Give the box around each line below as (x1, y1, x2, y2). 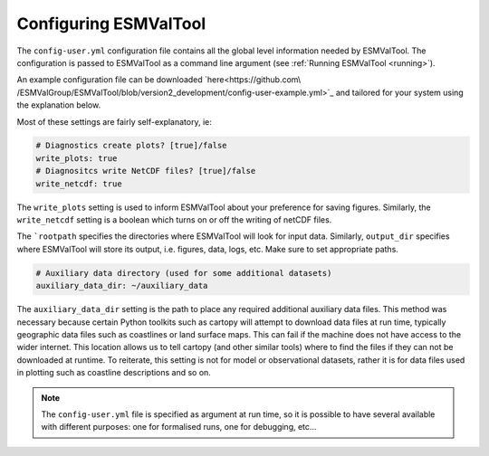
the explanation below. (16, 100, 101, 110)
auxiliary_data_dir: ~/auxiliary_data (35, 280, 208, 291)
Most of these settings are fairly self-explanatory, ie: (16, 116, 212, 127)
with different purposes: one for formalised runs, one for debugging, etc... (41, 422, 317, 432)
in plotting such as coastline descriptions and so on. (16, 367, 212, 378)
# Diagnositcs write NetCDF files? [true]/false (35, 166, 256, 176)
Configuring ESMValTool (16, 14, 206, 33)
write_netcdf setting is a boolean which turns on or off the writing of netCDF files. (16, 214, 332, 225)
